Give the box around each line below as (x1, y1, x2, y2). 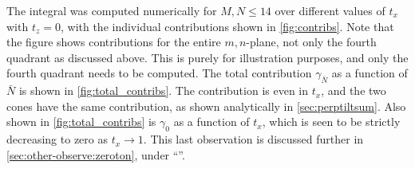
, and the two (321, 82, 386, 99)
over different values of (275, 2, 385, 18)
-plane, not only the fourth (246, 33, 377, 50)
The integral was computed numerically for (6, 2, 217, 18)
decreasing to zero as (6, 131, 108, 147)
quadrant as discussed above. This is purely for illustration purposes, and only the (6, 49, 409, 65)
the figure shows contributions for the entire (6, 33, 221, 50)
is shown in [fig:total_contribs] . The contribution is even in (18, 82, 309, 99)
